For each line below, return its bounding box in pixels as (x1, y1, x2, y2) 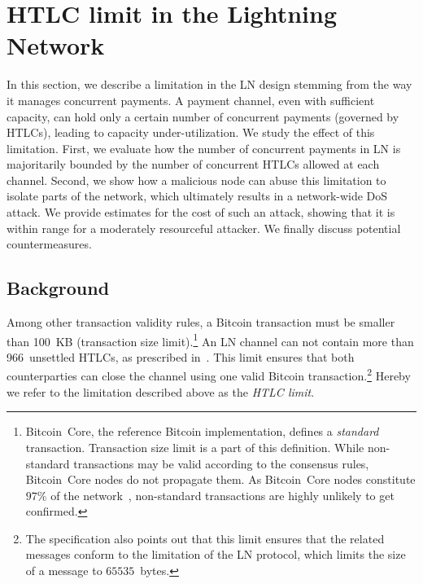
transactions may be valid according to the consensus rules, (73, 454, 369, 472)
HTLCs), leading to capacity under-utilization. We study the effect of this (7, 124, 375, 141)
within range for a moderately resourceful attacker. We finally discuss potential (7, 219, 401, 236)
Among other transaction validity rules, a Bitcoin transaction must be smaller (7, 314, 395, 331)
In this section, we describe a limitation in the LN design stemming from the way (7, 76, 412, 93)
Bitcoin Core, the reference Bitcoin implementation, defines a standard (25, 423, 379, 440)
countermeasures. (7, 235, 92, 252)
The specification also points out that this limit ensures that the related (25, 529, 385, 547)
